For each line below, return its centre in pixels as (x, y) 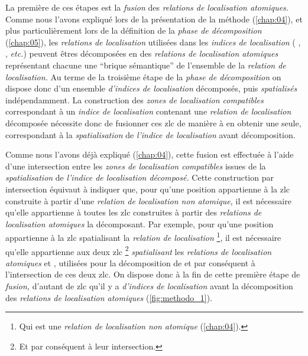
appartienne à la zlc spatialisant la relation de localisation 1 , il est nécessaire (143, 236)
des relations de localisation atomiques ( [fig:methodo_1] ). (109, 297)
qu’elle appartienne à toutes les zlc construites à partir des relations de (134, 212)
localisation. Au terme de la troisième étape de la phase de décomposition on (143, 76)
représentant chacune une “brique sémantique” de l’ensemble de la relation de (146, 65)
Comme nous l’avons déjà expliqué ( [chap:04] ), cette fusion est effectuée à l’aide (150, 154)
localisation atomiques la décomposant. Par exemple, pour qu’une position (140, 223)
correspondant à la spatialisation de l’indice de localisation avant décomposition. (150, 134)
